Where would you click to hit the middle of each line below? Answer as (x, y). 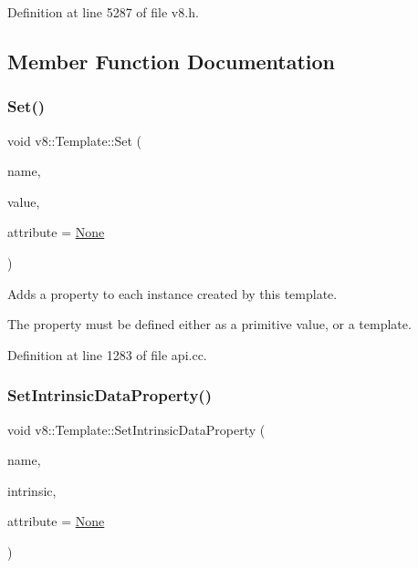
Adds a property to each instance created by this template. (172, 293)
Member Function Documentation (172, 61)
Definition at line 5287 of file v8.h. (103, 12)
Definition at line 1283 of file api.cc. (107, 354)
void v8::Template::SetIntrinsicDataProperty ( (136, 429)
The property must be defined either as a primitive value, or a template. (209, 324)
